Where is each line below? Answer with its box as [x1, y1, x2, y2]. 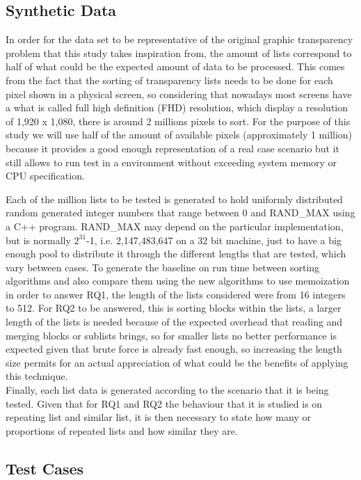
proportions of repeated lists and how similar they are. [6, 423, 238, 438]
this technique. [6, 369, 68, 383]
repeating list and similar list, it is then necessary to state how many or [6, 410, 311, 424]
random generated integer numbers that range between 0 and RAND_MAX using [6, 205, 355, 220]
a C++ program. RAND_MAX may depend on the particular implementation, [6, 218, 344, 233]
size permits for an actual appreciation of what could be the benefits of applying [6, 355, 348, 369]
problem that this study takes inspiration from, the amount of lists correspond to [6, 45, 352, 60]
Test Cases [6, 457, 84, 479]
